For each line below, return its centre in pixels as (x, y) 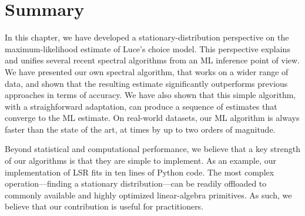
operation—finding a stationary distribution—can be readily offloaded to (136, 183)
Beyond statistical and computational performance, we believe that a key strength (152, 149)
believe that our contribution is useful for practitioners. (104, 206)
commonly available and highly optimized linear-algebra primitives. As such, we (148, 195)
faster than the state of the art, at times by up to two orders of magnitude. (140, 129)
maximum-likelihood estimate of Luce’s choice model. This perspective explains (148, 48)
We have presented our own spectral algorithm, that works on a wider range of (147, 71)
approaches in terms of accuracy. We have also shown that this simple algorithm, (150, 95)
